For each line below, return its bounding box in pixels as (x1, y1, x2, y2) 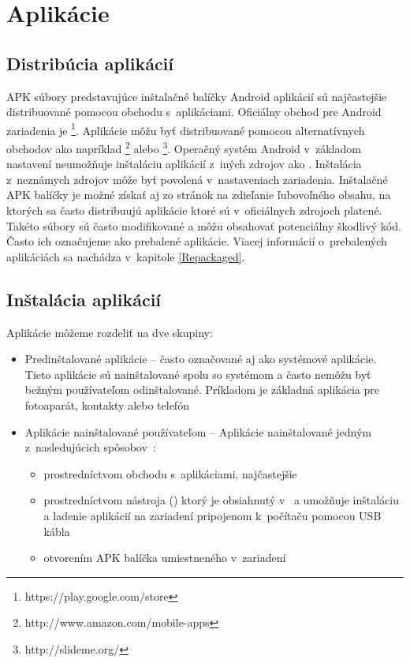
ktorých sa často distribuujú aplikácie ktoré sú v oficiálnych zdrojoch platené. (6, 202, 382, 219)
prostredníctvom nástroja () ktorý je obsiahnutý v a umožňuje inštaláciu (43, 492, 400, 508)
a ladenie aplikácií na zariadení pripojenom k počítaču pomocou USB (43, 507, 382, 523)
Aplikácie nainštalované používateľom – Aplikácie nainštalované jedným (24, 423, 372, 440)
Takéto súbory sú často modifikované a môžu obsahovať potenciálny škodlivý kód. (6, 217, 401, 234)
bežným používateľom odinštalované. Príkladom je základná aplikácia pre (24, 381, 379, 398)
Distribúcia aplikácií (6, 51, 174, 75)
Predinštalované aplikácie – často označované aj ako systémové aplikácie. (24, 350, 377, 367)
